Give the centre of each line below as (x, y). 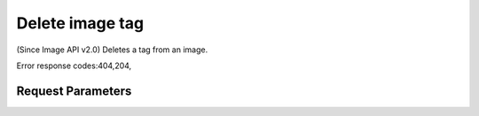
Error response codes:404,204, (74, 66)
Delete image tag (80, 23)
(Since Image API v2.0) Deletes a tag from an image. (112, 50)
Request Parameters (74, 91)
